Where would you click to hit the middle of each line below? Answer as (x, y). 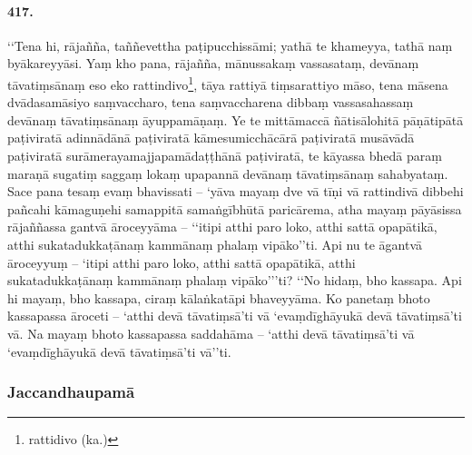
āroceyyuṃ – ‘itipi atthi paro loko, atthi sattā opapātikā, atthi (182, 262)
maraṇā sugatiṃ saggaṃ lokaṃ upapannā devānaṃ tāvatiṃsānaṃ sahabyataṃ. (228, 173)
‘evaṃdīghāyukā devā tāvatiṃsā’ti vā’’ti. (119, 351)
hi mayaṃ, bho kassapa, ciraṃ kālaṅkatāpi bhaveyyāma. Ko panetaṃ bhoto (219, 297)
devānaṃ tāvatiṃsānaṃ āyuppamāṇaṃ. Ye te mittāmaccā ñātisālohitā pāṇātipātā (236, 119)
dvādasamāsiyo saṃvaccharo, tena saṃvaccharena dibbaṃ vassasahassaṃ (211, 102)
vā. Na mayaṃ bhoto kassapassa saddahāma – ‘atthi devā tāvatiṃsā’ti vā (211, 333)
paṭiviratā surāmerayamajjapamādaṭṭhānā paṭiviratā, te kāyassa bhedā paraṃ (225, 156)
